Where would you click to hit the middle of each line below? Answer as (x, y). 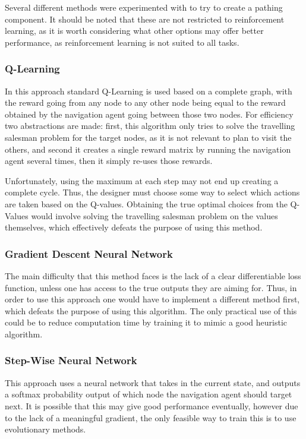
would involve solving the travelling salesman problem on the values (154, 215)
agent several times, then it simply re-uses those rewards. (109, 161)
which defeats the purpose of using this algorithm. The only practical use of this (151, 310)
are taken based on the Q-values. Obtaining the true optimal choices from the (146, 203)
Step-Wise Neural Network (71, 360)
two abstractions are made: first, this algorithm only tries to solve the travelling (150, 126)
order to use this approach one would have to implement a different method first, (152, 299)
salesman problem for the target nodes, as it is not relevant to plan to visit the (148, 137)
